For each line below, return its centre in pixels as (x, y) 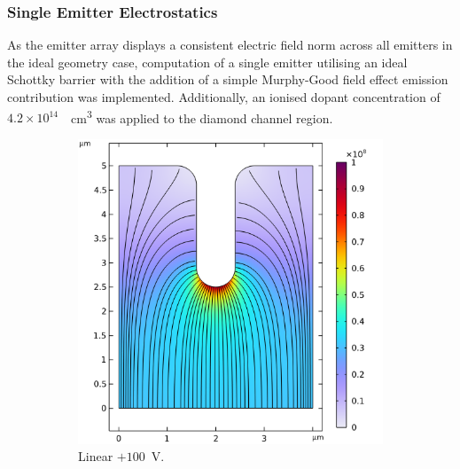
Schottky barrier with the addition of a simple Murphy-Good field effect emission (228, 79)
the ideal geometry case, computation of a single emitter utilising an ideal (207, 62)
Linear (96, 456)
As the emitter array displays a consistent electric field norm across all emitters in (230, 45)
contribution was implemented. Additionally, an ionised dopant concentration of (224, 97)
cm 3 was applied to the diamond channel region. (202, 116)
